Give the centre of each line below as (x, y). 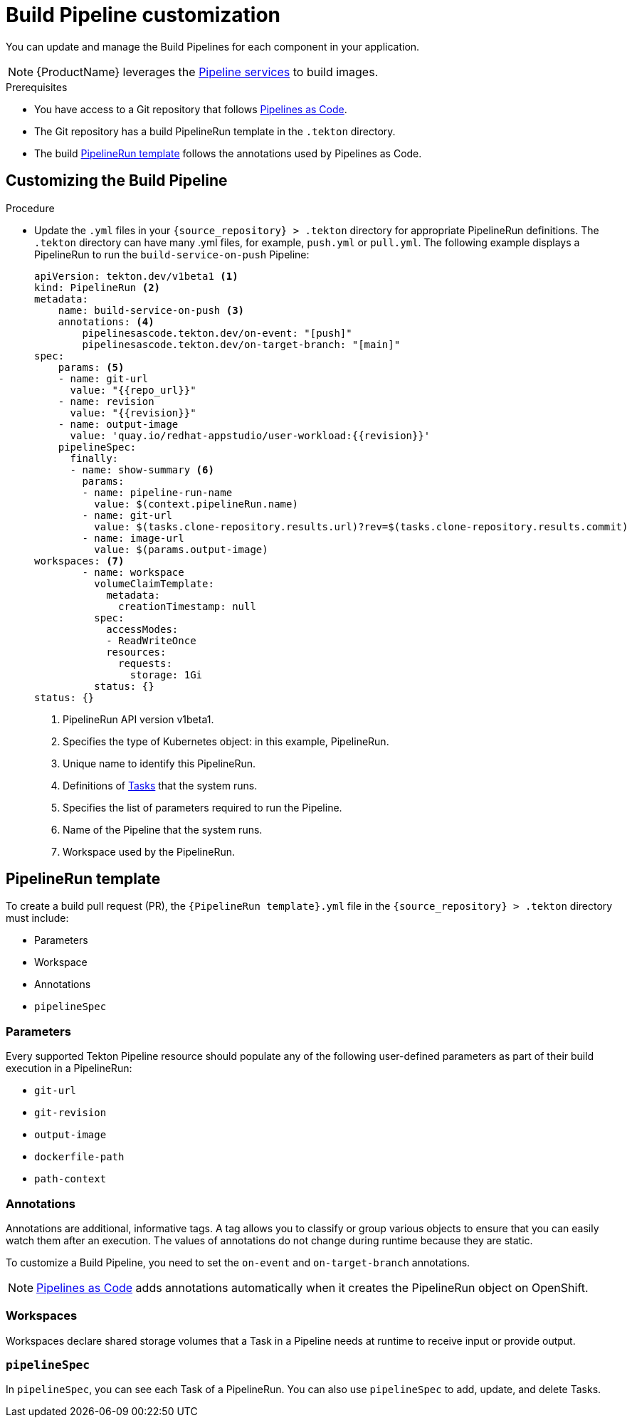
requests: (145, 663)
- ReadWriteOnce (151, 640)
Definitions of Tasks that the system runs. (160, 785)
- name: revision (106, 401)
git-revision (70, 1113)
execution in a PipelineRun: (69, 1068)
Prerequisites (37, 87)
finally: (94, 458)
